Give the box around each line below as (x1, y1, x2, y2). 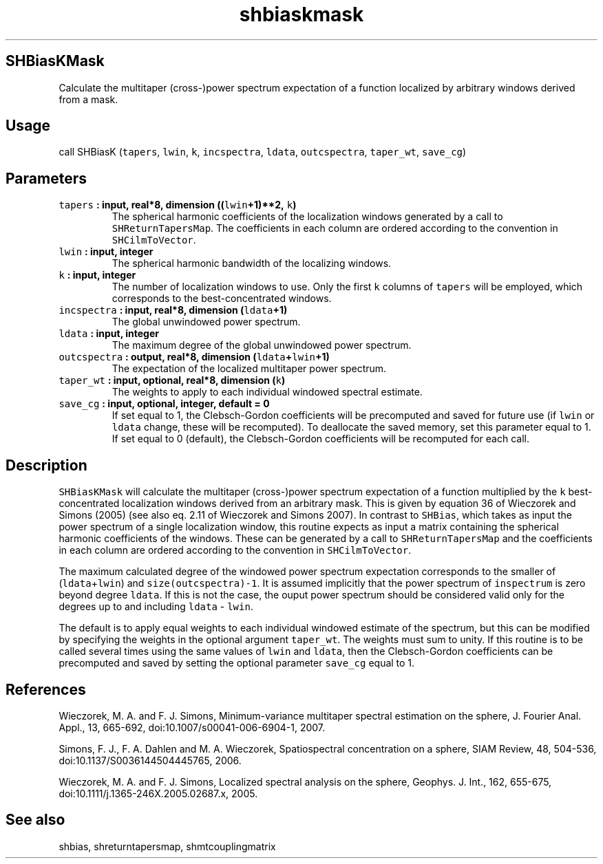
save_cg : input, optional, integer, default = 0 (59, 398, 270, 410)
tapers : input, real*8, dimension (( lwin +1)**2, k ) (59, 199, 297, 211)
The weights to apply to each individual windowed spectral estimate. (112, 386, 423, 398)
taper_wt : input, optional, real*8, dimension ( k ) (59, 374, 286, 387)
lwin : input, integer (59, 246, 154, 258)
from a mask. (59, 93, 118, 105)
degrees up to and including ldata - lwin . (59, 601, 253, 613)
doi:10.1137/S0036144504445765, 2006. (59, 754, 242, 766)
